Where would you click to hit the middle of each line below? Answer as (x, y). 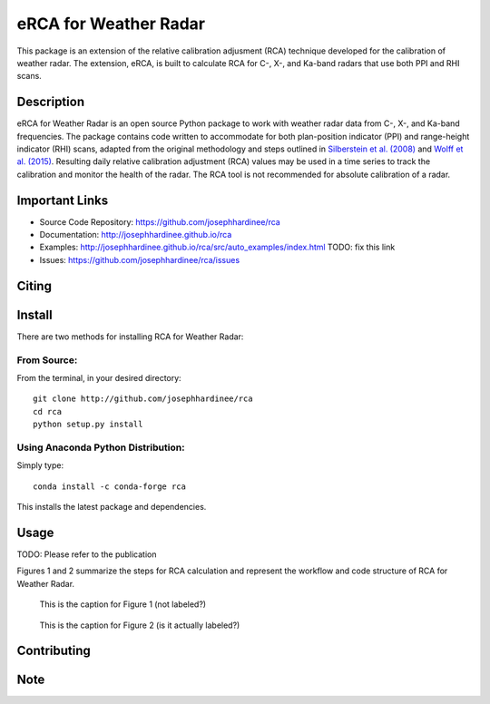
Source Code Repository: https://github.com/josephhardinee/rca (160, 221)
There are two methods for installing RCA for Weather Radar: (130, 337)
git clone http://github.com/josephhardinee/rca (143, 399)
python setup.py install (88, 425)
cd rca (48, 411)
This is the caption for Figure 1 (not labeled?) (123, 604)
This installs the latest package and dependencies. (112, 507)
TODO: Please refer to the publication (87, 554)
